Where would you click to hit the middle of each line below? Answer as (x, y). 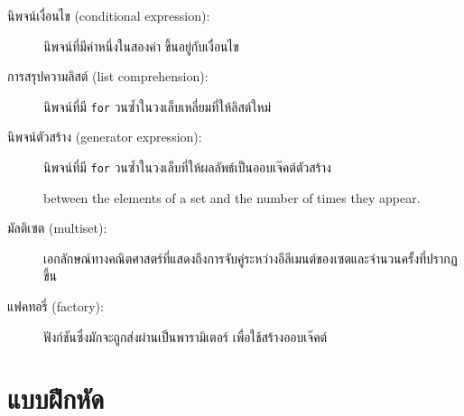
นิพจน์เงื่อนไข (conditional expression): (109, 15)
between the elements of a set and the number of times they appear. (232, 197)
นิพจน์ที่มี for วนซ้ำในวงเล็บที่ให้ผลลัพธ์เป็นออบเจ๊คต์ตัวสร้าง (187, 167)
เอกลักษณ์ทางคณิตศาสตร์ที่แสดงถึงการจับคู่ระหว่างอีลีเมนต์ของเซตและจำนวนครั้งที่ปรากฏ (251, 258)
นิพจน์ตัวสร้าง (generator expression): (105, 137)
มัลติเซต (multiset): (57, 228)
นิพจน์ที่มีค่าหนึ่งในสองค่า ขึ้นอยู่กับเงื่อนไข (141, 46)
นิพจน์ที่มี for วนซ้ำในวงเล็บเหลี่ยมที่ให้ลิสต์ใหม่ (158, 106)
